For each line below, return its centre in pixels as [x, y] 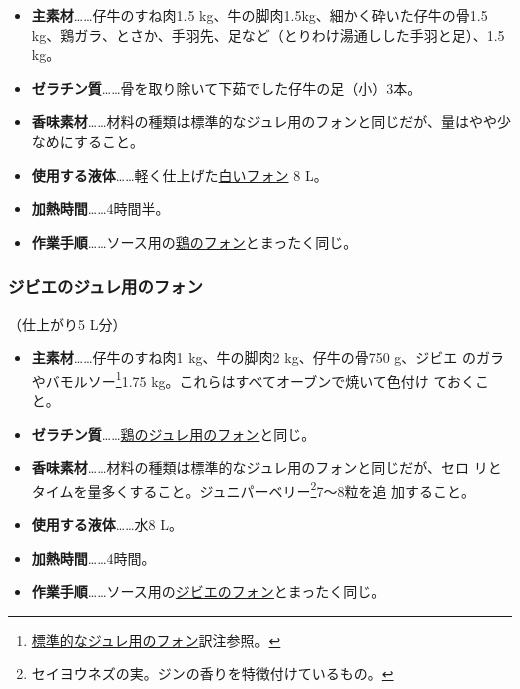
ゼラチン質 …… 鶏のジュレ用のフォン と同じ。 [173, 433]
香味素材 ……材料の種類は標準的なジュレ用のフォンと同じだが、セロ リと [266, 467]
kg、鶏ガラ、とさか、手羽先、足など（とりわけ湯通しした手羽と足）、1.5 [268, 34]
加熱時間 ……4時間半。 [100, 208]
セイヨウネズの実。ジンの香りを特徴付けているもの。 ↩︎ [212, 673]
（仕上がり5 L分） [67, 323]
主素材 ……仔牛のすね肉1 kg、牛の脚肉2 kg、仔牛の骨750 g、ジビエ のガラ [267, 357]
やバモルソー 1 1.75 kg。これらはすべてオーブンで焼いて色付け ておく [253, 379]
